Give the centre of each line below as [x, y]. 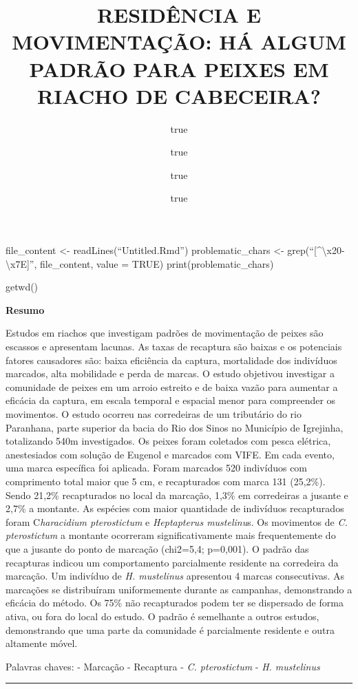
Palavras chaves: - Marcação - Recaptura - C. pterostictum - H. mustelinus [163, 666]
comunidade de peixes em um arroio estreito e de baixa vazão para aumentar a [172, 386]
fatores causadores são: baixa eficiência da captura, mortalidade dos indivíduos [171, 360]
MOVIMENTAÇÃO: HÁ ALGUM [179, 42]
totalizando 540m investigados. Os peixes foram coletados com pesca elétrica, [168, 441]
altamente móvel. [42, 643]
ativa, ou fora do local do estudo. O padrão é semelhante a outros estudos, [162, 616]
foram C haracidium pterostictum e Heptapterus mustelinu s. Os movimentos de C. [177, 521]
